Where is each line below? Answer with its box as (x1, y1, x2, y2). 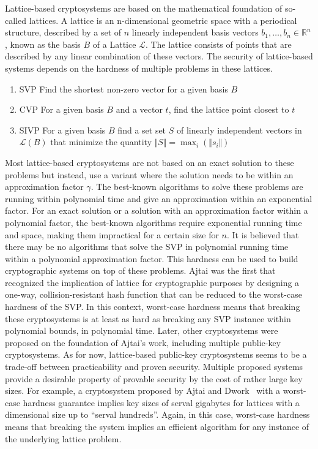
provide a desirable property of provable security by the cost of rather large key (5, 372, 303, 385)
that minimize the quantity (50, 135, 152, 148)
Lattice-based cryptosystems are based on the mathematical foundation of (5, 2, 283, 14)
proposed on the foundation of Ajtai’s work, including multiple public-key (5, 336, 281, 349)
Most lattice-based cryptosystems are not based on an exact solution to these (5, 156, 294, 168)
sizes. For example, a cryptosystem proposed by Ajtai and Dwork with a (5, 384, 281, 397)
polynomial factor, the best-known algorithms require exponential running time (5, 216, 302, 228)
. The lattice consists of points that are (145, 37, 292, 50)
